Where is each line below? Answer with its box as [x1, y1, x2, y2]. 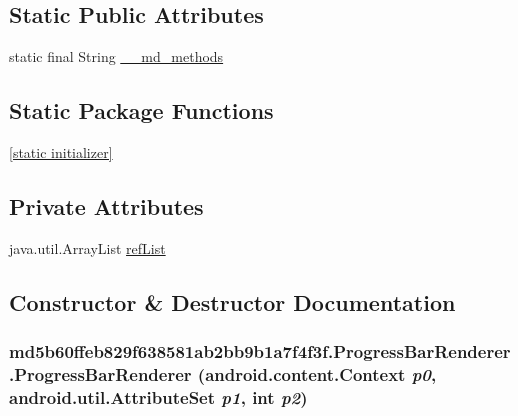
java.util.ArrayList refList [9, 237, 166, 258]
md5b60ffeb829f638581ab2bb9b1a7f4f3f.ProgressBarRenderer [9, 339, 511, 364]
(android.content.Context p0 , [197, 362, 437, 387]
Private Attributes [9, 190, 204, 221]
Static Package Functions [9, 95, 274, 126]
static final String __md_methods [9, 46, 224, 67]
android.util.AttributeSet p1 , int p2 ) [9, 384, 308, 409]
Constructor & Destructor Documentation [9, 286, 456, 317]
